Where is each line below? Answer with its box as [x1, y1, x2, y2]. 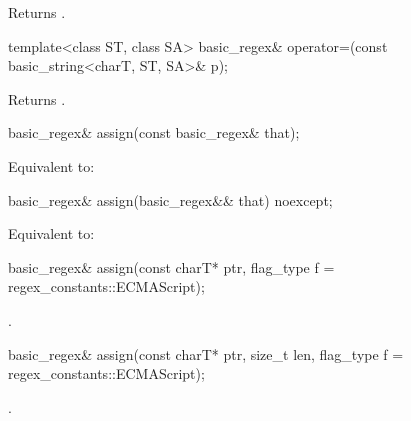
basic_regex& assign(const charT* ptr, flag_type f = [8, 256, 335, 277]
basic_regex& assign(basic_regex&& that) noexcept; [8, 189, 333, 210]
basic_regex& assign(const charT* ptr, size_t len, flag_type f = [8, 343, 404, 364]
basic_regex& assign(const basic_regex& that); [8, 122, 300, 143]
